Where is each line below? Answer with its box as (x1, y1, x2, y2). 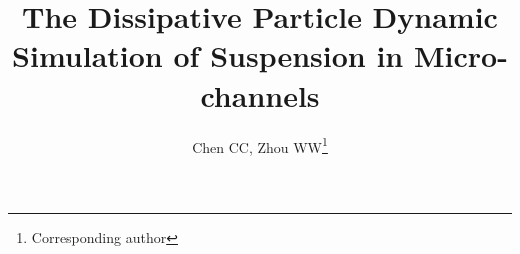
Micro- (413, 35, 508, 76)
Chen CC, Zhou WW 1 (192, 133, 328, 157)
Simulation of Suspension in (12, 35, 404, 76)
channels (200, 74, 320, 115)
